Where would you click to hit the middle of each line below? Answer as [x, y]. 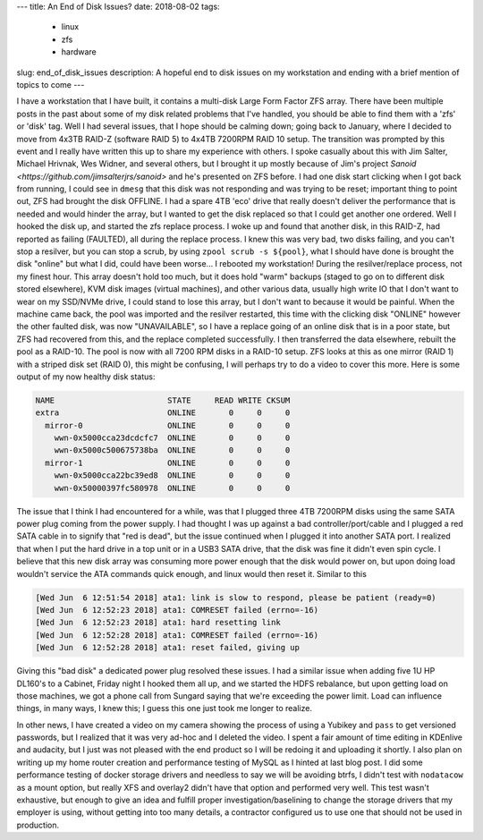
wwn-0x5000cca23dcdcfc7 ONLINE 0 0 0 [172, 438]
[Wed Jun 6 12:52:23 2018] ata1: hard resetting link [158, 623]
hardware [79, 52]
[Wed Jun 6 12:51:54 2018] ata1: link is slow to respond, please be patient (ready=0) [236, 598]
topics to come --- [51, 84]
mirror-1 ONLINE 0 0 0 [168, 462]
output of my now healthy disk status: [86, 377]
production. [38, 825]
